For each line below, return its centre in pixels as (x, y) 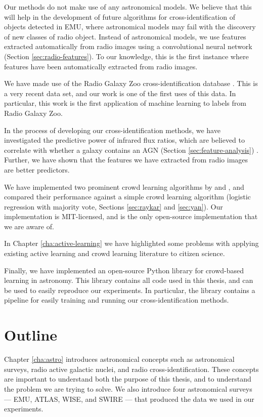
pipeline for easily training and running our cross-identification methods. (117, 300)
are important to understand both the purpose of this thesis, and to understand (128, 379)
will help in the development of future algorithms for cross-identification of (120, 16)
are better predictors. (37, 169)
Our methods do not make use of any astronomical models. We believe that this (128, 7)
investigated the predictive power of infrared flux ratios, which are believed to (125, 140)
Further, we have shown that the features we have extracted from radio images (126, 160)
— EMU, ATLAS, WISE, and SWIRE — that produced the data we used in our (129, 399)
